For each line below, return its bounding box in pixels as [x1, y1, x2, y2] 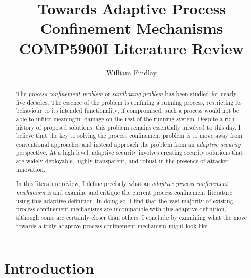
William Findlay [106, 67, 157, 77]
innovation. [16, 165, 46, 173]
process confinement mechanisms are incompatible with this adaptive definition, [16, 205, 226, 213]
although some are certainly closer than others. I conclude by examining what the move [16, 213, 247, 221]
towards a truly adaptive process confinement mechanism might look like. [16, 221, 210, 230]
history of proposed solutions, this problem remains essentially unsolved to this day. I [16, 123, 241, 131]
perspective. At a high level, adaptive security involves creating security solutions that [16, 148, 243, 157]
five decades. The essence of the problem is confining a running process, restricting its [16, 98, 242, 106]
